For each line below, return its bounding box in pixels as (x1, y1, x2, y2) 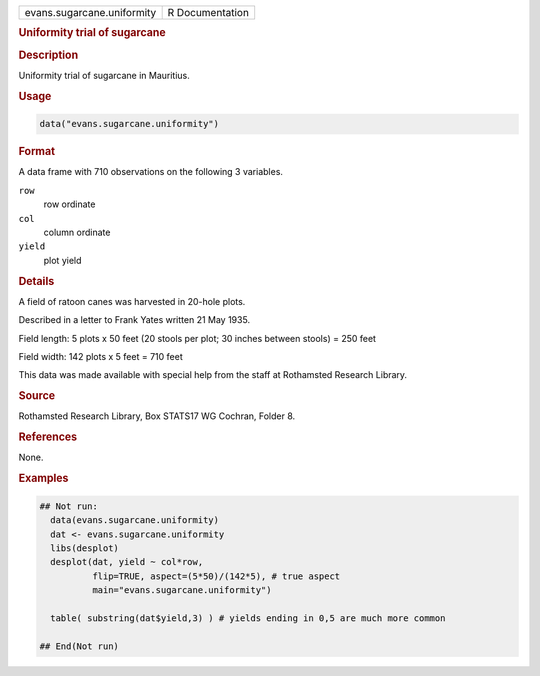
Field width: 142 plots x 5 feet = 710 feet (18, 350, 184, 362)
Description (18, 48, 79, 62)
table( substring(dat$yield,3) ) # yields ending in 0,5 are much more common (50, 612, 446, 624)
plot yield (43, 254, 82, 266)
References (18, 430, 78, 444)
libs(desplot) (50, 542, 120, 554)
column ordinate (43, 226, 111, 238)
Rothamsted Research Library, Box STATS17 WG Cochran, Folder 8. (18, 410, 296, 422)
